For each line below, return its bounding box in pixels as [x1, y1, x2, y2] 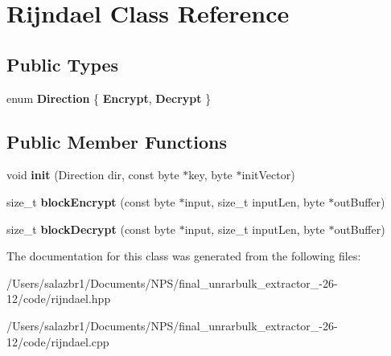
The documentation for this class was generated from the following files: [6, 248, 361, 264]
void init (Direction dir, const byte [6, 166, 179, 183]
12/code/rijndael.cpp [6, 333, 109, 350]
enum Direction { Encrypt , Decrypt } [6, 89, 212, 106]
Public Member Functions [6, 129, 227, 153]
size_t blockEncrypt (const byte [6, 193, 175, 210]
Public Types [6, 51, 119, 76]
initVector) [241, 166, 295, 183]
